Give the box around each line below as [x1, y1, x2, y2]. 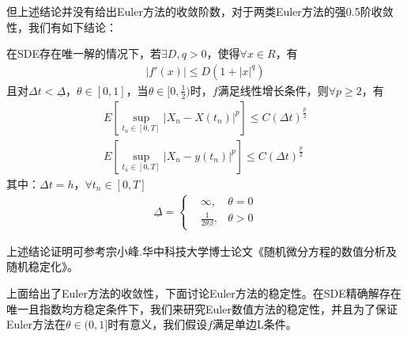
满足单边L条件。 [213, 316, 297, 332]
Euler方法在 [6, 316, 66, 332]
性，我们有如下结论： [6, 18, 117, 35]
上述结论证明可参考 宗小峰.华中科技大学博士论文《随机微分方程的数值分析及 [6, 242, 397, 259]
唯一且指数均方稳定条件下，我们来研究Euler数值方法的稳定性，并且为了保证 [6, 300, 398, 317]
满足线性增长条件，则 [217, 82, 329, 98]
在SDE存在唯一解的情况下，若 [6, 45, 162, 62]
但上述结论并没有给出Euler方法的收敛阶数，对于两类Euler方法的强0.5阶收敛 [6, 3, 394, 19]
